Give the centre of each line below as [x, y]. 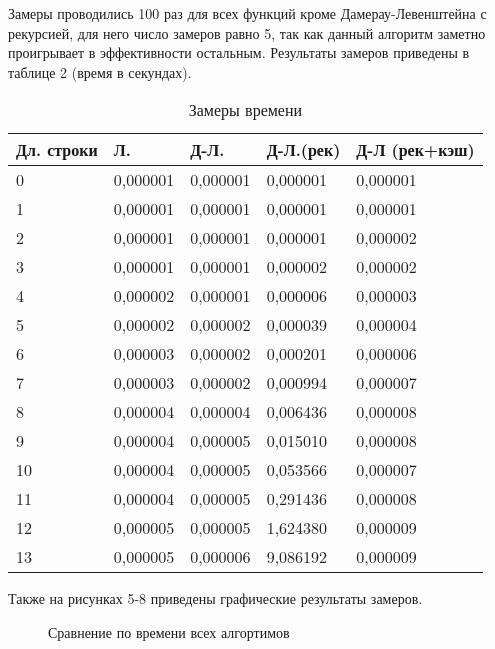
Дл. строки [57, 150]
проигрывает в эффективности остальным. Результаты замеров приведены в [239, 52]
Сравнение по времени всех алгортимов [169, 631]
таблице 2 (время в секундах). [100, 71]
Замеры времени [245, 110]
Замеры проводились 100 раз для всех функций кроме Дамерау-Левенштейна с [247, 13]
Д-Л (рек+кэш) [415, 150]
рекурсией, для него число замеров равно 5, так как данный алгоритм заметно [247, 32]
